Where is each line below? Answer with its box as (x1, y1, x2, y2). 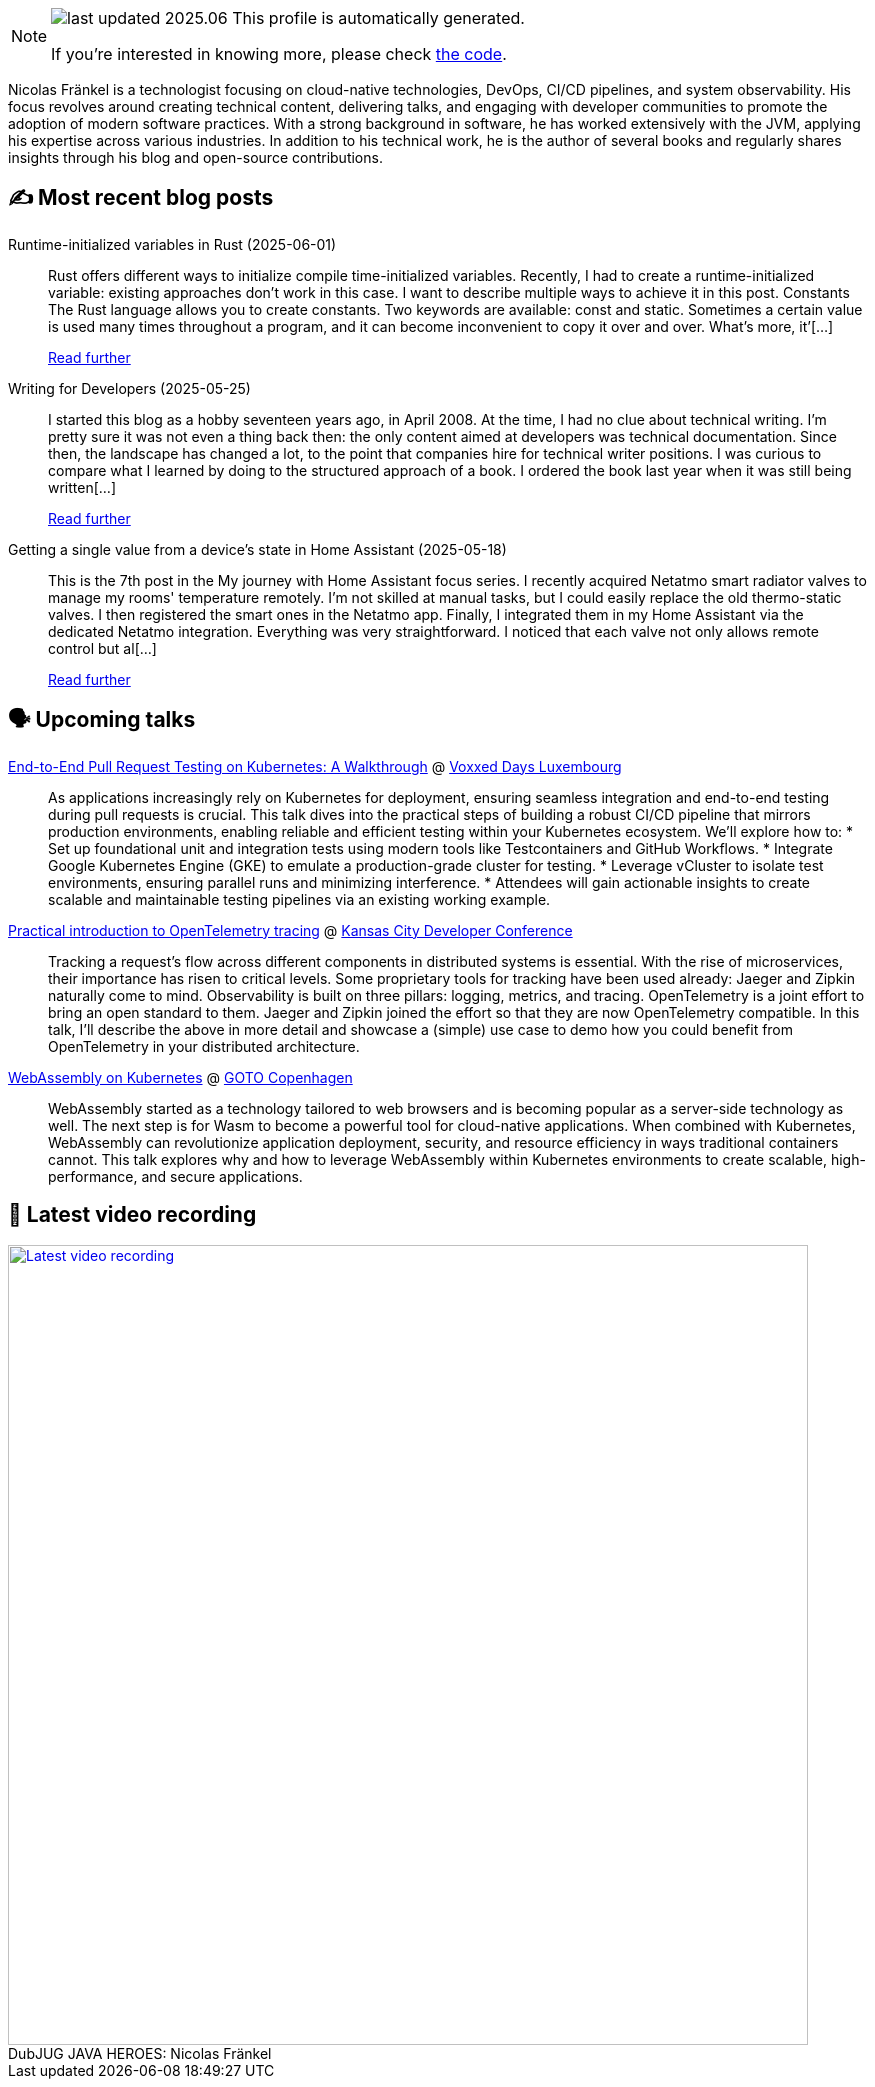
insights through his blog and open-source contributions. (8, 149, 383, 166)
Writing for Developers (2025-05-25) (8, 379, 251, 397)
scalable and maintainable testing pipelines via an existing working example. (48, 890, 551, 908)
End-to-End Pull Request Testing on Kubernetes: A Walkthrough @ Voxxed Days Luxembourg (8, 757, 622, 775)
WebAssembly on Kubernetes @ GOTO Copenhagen (8, 1068, 353, 1086)
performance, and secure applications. (48, 1167, 303, 1185)
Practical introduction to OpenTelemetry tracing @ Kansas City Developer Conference (8, 921, 573, 939)
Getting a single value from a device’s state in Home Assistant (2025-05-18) (8, 540, 507, 558)
